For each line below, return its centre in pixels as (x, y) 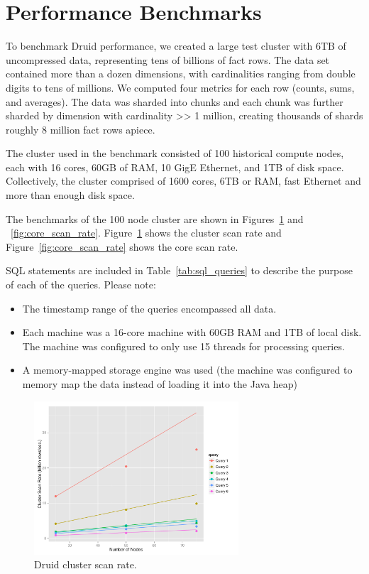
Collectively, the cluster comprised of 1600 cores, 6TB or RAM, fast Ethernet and (183, 181)
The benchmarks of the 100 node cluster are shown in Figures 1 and (155, 218)
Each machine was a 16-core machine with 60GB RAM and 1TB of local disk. (192, 332)
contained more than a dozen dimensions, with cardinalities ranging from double (181, 74)
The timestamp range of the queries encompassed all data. (149, 308)
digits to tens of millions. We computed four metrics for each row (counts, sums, (180, 87)
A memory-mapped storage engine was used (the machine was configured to (187, 370)
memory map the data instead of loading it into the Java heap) (160, 384)
